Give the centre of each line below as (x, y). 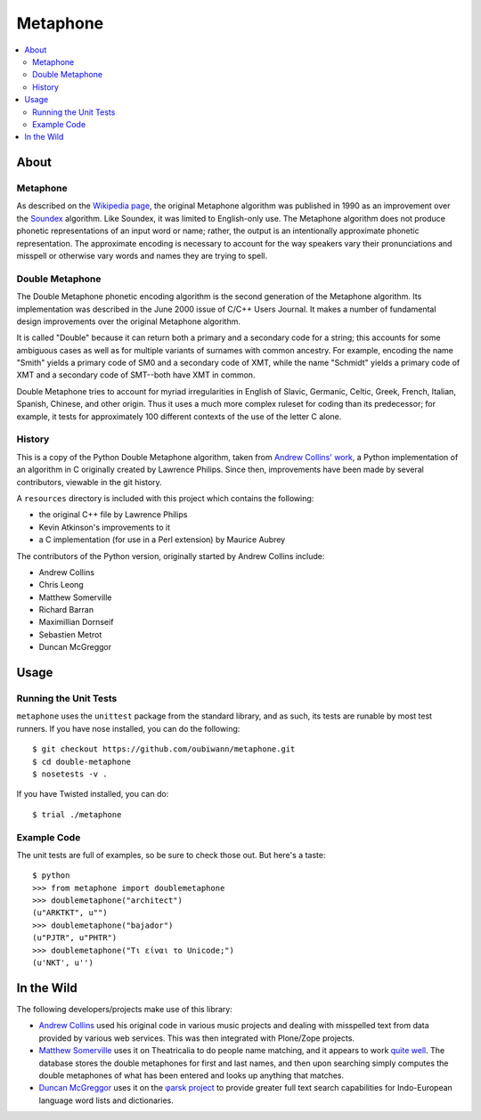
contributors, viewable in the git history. (89, 482)
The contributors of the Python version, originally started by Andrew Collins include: (171, 556)
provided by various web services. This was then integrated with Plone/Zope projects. (197, 1038)
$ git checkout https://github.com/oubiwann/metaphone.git (164, 749)
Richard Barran (66, 610)
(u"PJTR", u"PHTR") (75, 938)
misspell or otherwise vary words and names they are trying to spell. (142, 256)
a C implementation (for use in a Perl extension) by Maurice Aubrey (162, 540)
